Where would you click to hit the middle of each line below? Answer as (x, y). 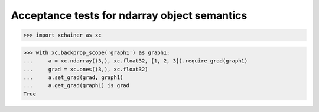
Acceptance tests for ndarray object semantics (129, 15)
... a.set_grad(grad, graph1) (73, 77)
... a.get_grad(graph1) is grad (77, 86)
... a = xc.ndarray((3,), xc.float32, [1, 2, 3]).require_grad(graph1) (136, 61)
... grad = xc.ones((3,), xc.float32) (86, 69)
